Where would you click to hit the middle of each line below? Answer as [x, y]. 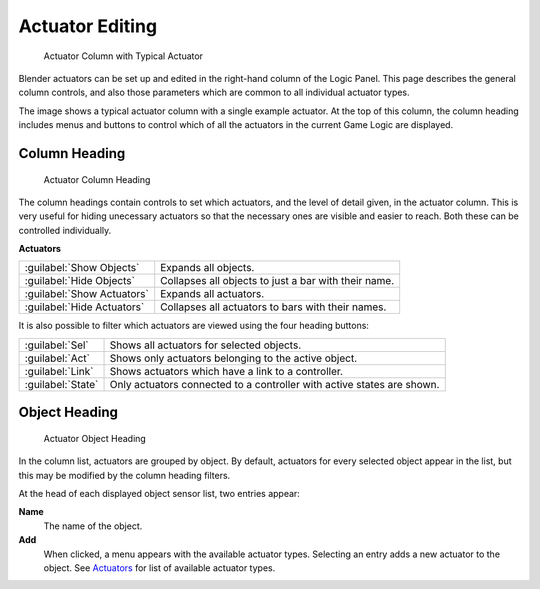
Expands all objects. [207, 268]
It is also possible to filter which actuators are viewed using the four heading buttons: [194, 326]
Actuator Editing [88, 26]
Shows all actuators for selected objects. [205, 345]
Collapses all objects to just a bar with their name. [277, 281]
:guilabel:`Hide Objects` [79, 281]
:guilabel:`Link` [59, 371]
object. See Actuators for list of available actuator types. [159, 568]
